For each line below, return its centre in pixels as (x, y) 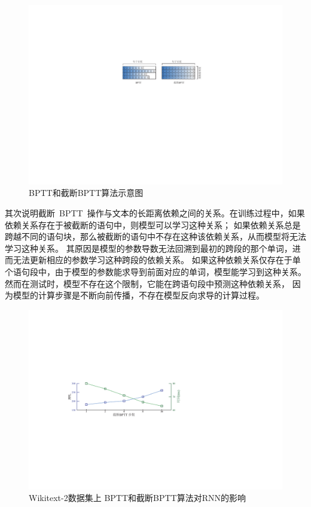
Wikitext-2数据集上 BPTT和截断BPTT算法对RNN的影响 (138, 498)
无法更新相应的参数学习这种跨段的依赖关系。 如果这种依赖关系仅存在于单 (157, 260)
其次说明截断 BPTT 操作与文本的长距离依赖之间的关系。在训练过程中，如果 (155, 212)
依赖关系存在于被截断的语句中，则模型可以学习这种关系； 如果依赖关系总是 (153, 224)
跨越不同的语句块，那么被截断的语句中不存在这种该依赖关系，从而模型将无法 (155, 236)
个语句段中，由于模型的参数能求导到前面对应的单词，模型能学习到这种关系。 (155, 271)
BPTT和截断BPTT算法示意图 (86, 193)
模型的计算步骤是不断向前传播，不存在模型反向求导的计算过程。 (138, 295)
